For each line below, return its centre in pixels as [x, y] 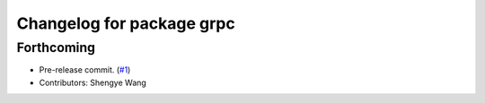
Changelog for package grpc [126, 23]
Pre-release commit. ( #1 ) [85, 70]
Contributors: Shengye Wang [93, 82]
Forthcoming [56, 47]
